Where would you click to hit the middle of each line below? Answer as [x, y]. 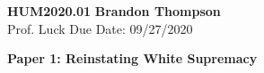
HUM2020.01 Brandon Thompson [114, 11]
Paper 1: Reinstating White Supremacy [132, 58]
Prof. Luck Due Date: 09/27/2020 [100, 28]
